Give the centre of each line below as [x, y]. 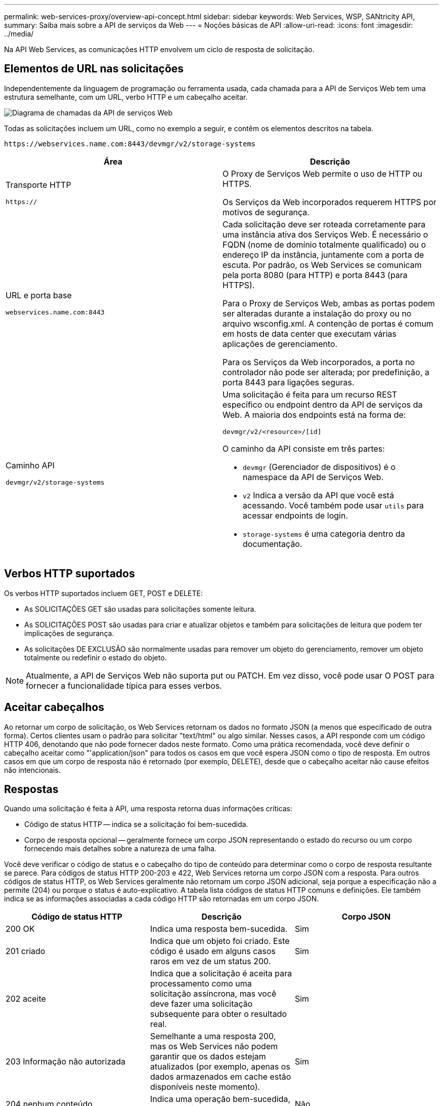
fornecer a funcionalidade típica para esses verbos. [124, 685]
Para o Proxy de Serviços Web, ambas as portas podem [329, 303]
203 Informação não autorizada [65, 1062]
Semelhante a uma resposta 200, [213, 1036]
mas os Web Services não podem [214, 1046]
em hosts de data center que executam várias [309, 333]
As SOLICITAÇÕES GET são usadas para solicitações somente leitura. [140, 609]
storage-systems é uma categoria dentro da [324, 534]
